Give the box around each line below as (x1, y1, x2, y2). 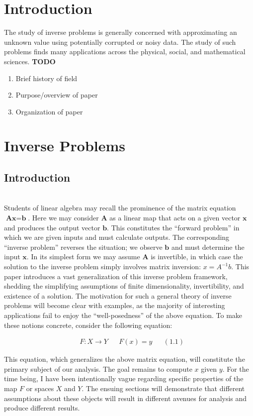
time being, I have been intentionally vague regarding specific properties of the (4, 373, 244, 384)
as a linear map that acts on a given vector (109, 212, 241, 223)
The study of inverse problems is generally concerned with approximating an (4, 27, 237, 37)
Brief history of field (15, 73, 78, 83)
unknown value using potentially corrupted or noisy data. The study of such (4, 36, 236, 47)
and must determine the (171, 241, 245, 252)
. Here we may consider (28, 212, 99, 223)
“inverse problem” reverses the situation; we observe (4, 241, 163, 252)
